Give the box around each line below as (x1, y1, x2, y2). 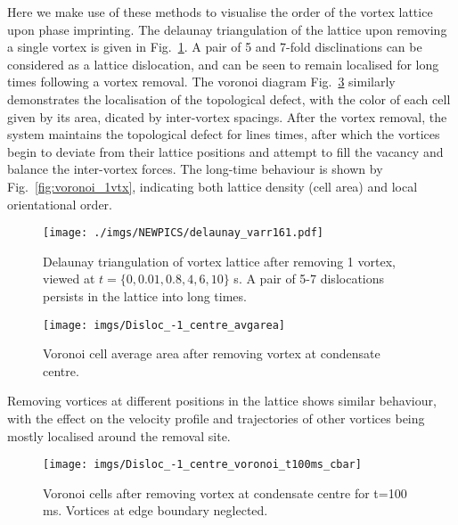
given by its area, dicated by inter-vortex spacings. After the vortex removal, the (7, 107, 447, 126)
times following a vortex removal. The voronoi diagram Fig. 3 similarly (7, 72, 396, 91)
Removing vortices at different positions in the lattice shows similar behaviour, (7, 391, 437, 410)
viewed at (43, 269, 95, 288)
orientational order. (7, 194, 112, 213)
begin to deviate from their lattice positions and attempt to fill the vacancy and (7, 142, 444, 160)
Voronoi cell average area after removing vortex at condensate (43, 344, 380, 363)
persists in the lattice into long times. (43, 286, 247, 305)
